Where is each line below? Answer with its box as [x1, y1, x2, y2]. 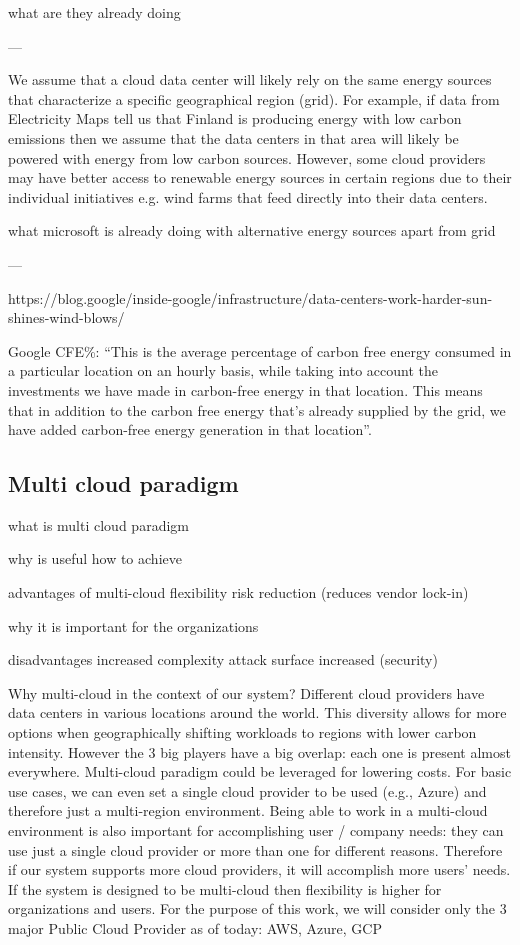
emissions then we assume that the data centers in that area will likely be [8, 127, 459, 148]
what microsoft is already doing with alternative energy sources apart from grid [8, 220, 496, 241]
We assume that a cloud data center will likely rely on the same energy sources [8, 69, 492, 90]
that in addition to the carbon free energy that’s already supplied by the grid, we [8, 399, 506, 420]
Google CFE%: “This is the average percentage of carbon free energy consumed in [8, 340, 512, 361]
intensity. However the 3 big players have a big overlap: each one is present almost [8, 741, 511, 762]
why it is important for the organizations [8, 615, 259, 636]
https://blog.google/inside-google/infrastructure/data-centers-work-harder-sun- [8, 287, 493, 308]
